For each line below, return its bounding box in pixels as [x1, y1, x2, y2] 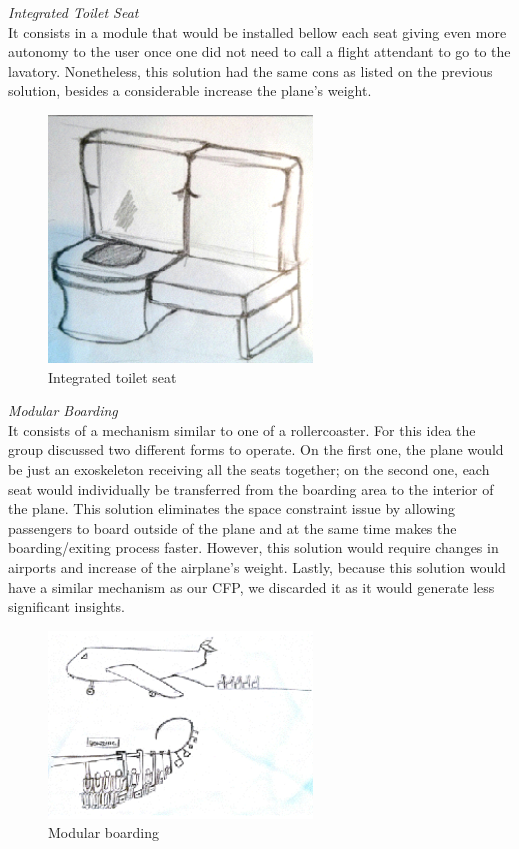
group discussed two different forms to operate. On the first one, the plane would [8, 439, 504, 460]
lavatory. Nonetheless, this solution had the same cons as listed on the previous [8, 60, 493, 81]
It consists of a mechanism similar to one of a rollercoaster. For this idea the [8, 419, 476, 440]
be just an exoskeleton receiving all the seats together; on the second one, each [8, 458, 490, 479]
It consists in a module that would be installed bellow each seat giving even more [8, 21, 507, 42]
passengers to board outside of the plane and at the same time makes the [8, 517, 457, 538]
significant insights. [8, 596, 125, 617]
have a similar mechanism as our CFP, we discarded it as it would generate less [8, 576, 495, 597]
